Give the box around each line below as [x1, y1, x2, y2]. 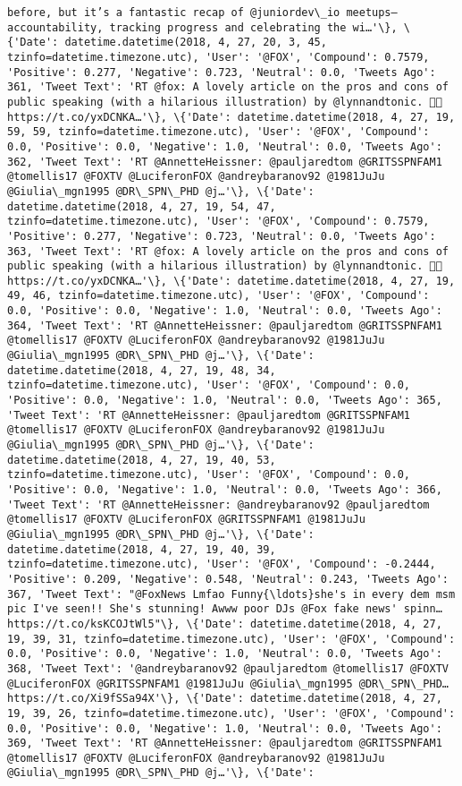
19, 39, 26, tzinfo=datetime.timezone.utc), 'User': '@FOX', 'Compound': [7, 706, 456, 720]
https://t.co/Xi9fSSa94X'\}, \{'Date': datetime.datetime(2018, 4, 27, [7, 692, 442, 705]
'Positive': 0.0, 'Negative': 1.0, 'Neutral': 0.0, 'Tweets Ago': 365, [7, 394, 442, 407]
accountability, [7, 21, 104, 34]
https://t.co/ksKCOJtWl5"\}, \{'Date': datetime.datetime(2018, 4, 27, [7, 617, 442, 630]
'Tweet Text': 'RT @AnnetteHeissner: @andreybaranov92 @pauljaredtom [7, 498, 430, 511]
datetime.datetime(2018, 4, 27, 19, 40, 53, [7, 453, 276, 466]
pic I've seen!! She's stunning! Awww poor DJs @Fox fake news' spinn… [7, 602, 442, 616]
